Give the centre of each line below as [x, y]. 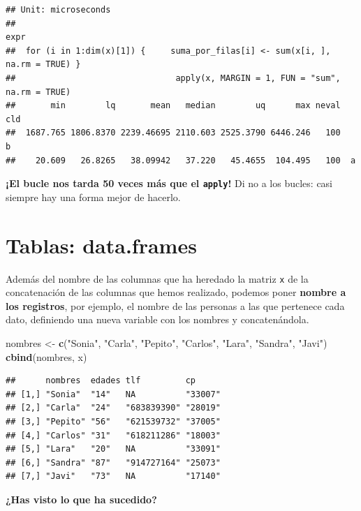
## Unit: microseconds [58, 10]
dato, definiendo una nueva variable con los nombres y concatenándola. [157, 319]
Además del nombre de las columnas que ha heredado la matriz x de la [157, 278]
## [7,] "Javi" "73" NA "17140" [113, 476]
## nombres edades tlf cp [101, 381]
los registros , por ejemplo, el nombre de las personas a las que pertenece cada [175, 305]
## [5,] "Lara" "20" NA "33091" [113, 449]
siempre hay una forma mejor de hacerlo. [93, 197]
